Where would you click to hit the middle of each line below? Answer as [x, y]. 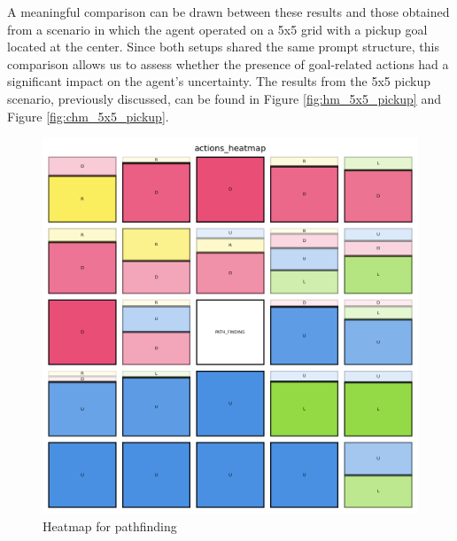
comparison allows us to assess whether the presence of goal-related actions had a [228, 63]
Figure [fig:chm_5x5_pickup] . [88, 116]
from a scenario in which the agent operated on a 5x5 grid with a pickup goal [217, 29]
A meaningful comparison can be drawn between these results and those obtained [228, 12]
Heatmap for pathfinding [110, 525]
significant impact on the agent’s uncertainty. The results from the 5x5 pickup [219, 81]
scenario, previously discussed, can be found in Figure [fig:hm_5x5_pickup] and [224, 98]
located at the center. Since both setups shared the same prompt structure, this [223, 47]
